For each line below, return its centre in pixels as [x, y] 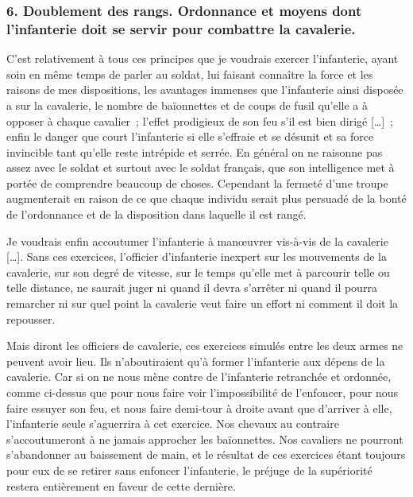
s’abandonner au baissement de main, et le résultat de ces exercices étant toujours [206, 454]
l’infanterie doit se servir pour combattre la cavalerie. [181, 28]
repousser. [31, 318]
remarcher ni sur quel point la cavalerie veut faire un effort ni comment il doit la [203, 303]
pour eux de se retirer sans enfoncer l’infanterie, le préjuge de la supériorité [189, 470]
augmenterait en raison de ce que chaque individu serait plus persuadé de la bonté [206, 198]
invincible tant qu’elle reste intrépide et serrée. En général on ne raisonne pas [195, 151]
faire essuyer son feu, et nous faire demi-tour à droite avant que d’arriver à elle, [199, 408]
